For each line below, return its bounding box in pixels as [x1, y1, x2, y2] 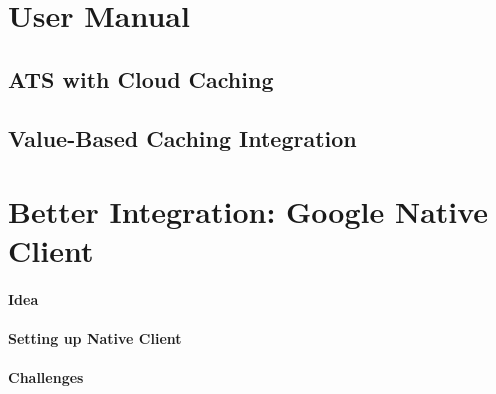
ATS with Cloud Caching [8, 63, 274, 94]
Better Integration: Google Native [8, 191, 489, 232]
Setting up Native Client [8, 328, 182, 349]
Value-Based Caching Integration [8, 122, 357, 153]
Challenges [8, 367, 84, 388]
